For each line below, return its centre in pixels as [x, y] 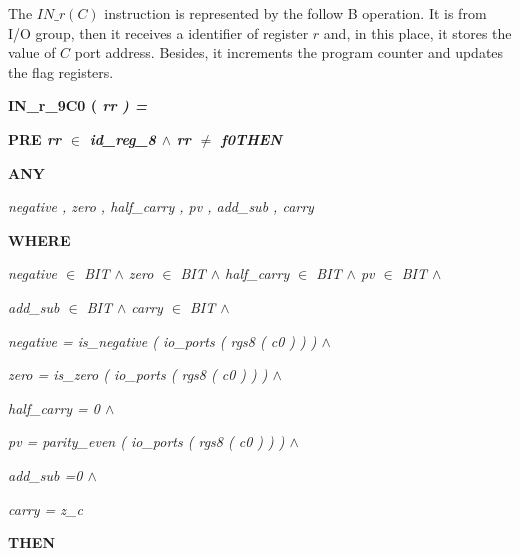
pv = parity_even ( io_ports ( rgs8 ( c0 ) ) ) [146, 441]
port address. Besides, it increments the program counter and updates [289, 52]
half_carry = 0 [54, 407]
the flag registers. [61, 71]
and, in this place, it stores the [417, 32]
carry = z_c [45, 508]
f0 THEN [251, 138]
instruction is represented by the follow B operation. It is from [295, 13]
